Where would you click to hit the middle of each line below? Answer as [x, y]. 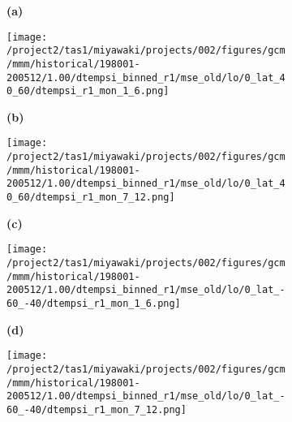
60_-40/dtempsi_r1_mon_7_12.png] [97, 409]
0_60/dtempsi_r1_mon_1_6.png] [88, 91]
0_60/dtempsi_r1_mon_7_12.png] [91, 198]
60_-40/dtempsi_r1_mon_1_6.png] [94, 303]
